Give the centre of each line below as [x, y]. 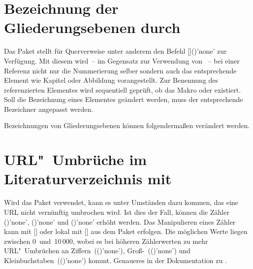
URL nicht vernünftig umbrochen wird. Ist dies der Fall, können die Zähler [117, 212]
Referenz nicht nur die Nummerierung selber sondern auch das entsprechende [120, 70]
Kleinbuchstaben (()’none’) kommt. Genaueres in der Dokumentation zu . [115, 260]
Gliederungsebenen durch [92, 27]
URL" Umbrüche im [76, 159]
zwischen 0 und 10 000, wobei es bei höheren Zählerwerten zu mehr [106, 241]
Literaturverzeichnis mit [88, 179]
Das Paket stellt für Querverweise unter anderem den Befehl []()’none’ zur [115, 51]
